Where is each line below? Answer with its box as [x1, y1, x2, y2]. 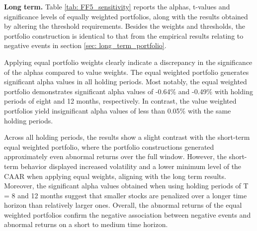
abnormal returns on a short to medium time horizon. [4, 219, 168, 230]
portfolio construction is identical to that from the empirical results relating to [4, 30, 244, 41]
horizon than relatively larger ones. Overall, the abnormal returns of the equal [4, 200, 242, 210]
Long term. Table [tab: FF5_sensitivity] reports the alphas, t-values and [4, 1, 230, 11]
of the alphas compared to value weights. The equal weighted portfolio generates [4, 66, 249, 77]
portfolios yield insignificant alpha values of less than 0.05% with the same [4, 105, 231, 115]
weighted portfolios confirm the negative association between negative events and [4, 209, 251, 220]
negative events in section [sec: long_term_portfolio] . [4, 40, 167, 51]
